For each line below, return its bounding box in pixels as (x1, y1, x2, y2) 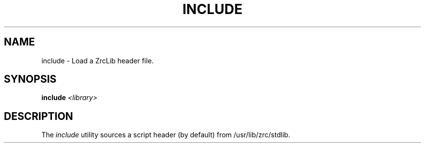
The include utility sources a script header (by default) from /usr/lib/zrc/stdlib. (41, 131, 291, 139)
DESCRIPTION (4, 110, 73, 122)
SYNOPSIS (4, 73, 57, 86)
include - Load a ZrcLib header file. (41, 56, 154, 65)
